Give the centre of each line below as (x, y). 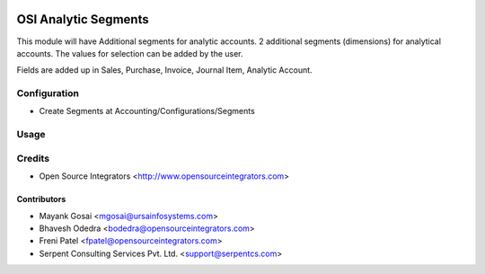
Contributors (41, 199)
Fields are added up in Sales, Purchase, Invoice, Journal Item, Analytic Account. (165, 70)
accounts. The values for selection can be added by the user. (130, 53)
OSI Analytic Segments (83, 19)
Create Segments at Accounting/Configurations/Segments (147, 111)
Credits (33, 158)
